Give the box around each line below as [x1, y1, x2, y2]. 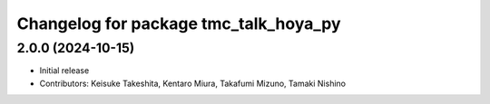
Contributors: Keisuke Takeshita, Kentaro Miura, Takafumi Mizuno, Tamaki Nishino [39, 78, 347, 89]
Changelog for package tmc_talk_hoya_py [16, 14, 341, 33]
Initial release [39, 65, 90, 76]
